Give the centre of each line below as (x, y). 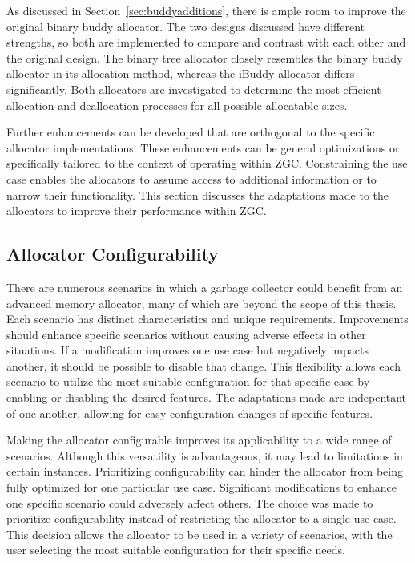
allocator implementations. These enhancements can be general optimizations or (203, 147)
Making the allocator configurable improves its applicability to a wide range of (199, 440)
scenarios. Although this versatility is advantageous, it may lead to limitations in (205, 455)
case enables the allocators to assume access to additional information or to (191, 178)
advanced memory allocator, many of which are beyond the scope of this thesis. (201, 303)
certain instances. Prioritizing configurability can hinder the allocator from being (205, 471)
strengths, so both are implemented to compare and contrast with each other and (206, 42)
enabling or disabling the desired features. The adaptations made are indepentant (207, 397)
